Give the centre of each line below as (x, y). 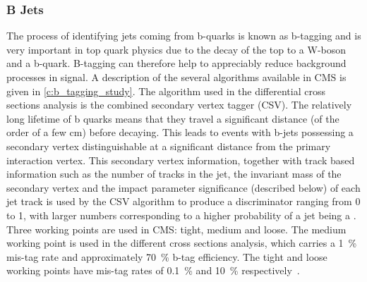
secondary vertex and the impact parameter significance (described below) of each (183, 187)
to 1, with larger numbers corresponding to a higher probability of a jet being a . (181, 215)
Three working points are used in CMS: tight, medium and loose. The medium (176, 229)
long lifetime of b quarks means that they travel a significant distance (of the (173, 118)
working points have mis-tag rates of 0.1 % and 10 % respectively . (153, 270)
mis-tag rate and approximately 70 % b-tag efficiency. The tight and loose (167, 256)
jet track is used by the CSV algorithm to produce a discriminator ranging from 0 (183, 201)
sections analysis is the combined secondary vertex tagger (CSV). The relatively (179, 105)
